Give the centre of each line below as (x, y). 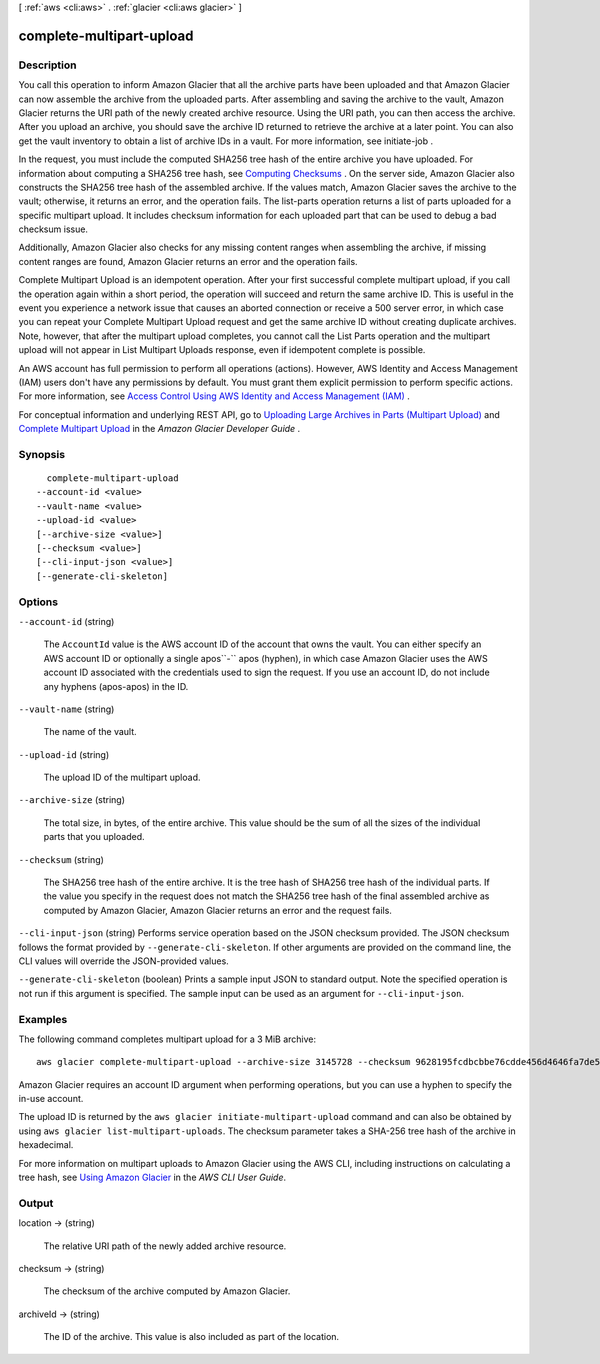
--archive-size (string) (71, 800)
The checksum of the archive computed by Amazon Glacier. (167, 1291)
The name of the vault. (90, 732)
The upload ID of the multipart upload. (122, 777)
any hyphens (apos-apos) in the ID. (116, 686)
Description (47, 65)
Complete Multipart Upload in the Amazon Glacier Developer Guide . (159, 429)
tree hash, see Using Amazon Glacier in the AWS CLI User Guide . (152, 1177)
